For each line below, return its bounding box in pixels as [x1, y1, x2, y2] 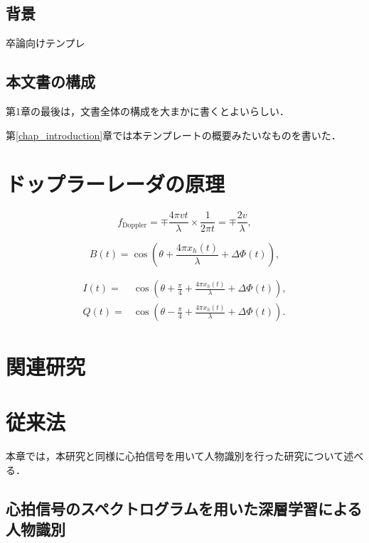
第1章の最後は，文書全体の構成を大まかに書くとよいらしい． [6, 104, 289, 118]
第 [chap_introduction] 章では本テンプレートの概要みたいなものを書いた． [6, 127, 341, 142]
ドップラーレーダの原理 [6, 169, 225, 198]
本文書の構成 [6, 70, 95, 92]
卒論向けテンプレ [6, 36, 85, 50]
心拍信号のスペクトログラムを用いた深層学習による [6, 497, 363, 519]
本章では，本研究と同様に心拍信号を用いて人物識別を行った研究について [6, 448, 344, 463]
